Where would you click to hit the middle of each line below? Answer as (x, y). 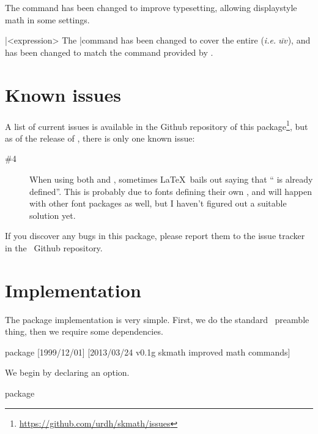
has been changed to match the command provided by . (109, 52)
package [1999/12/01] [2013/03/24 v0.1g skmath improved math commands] (148, 352)
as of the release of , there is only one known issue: (100, 138)
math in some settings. (47, 19)
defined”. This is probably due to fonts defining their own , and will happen (171, 191)
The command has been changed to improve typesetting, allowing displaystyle (151, 7)
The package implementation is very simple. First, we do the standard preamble (157, 319)
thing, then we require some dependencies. (84, 331)
